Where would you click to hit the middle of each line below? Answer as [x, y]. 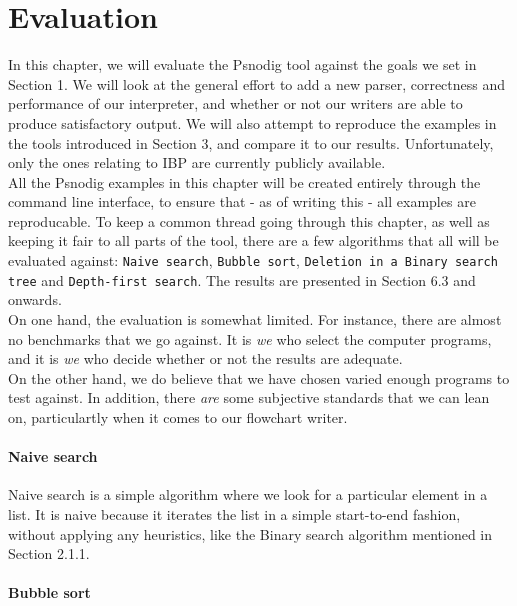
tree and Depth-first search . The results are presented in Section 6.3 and [242, 279]
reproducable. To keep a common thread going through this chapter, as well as [249, 220]
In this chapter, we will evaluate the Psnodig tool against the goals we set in [242, 64]
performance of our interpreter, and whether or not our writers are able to [235, 103]
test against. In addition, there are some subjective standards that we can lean [249, 397]
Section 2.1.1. [49, 553]
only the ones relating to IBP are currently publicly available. [197, 162]
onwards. [35, 299]
